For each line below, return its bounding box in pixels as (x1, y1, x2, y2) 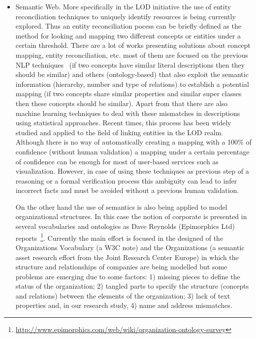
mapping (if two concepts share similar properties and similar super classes (15, 88, 242, 99)
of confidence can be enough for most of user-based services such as (15, 156, 219, 166)
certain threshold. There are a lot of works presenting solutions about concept (15, 40, 251, 50)
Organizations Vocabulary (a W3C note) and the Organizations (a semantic (15, 242, 245, 252)
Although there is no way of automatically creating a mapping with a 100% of (15, 137, 252, 147)
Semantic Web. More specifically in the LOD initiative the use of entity (15, 1, 231, 11)
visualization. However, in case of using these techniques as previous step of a (15, 166, 249, 176)
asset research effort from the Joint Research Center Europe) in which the (15, 252, 239, 262)
